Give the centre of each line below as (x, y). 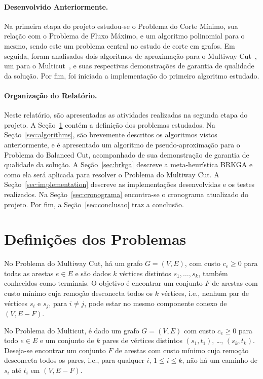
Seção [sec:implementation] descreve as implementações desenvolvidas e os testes (129, 184)
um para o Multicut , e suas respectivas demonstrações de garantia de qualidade (129, 66)
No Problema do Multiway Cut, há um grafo (73, 263)
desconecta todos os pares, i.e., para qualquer (74, 360)
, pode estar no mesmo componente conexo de (156, 303)
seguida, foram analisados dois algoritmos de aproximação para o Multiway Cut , (130, 55)
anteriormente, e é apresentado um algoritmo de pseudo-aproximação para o (122, 144)
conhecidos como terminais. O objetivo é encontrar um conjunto (103, 283)
